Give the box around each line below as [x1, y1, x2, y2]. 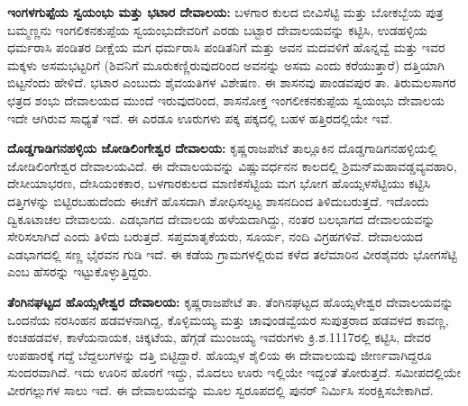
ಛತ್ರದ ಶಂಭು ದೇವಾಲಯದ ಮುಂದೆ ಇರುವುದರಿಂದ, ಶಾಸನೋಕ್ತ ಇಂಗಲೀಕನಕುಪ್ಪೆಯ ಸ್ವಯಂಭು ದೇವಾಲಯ [7, 90, 445, 109]
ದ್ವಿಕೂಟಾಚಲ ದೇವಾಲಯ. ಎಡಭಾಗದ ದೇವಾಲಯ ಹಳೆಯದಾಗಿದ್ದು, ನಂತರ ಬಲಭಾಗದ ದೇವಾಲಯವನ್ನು [7, 209, 436, 228]
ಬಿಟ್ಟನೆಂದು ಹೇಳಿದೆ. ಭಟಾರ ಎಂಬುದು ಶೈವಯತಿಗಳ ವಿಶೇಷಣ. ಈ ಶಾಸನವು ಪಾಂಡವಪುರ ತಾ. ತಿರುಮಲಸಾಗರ [7, 73, 456, 92]
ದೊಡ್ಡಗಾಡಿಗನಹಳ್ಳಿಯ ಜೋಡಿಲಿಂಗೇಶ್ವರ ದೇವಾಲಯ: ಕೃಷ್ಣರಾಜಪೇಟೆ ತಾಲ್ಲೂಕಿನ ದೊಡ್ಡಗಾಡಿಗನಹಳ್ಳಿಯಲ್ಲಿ [7, 139, 437, 158]
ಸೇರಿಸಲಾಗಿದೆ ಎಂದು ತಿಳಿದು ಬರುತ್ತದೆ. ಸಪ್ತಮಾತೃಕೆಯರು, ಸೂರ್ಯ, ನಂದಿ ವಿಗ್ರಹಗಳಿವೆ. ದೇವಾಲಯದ [7, 227, 423, 246]
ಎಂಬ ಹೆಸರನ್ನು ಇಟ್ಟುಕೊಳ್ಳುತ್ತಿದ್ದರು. [7, 262, 152, 281]
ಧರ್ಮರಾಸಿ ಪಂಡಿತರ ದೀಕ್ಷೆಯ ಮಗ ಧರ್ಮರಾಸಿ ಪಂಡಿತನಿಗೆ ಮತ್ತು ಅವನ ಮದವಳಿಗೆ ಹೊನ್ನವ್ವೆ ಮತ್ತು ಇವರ [7, 38, 445, 57]
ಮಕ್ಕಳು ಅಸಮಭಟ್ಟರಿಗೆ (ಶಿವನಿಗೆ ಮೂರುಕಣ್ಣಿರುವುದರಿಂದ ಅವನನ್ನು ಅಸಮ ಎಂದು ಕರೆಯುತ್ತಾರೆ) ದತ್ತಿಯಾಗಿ [7, 55, 445, 74]
